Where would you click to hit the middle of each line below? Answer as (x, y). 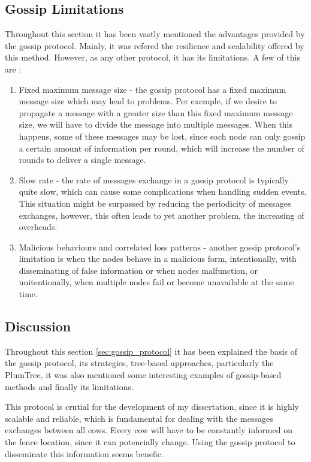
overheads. (38, 227)
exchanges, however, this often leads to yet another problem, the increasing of (161, 215)
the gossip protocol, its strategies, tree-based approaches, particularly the (139, 363)
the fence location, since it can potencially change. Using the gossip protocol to (150, 442)
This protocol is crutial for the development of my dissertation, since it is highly (152, 407)
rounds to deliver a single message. (82, 160)
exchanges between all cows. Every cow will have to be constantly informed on (149, 430)
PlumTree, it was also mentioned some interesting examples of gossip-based (143, 375)
